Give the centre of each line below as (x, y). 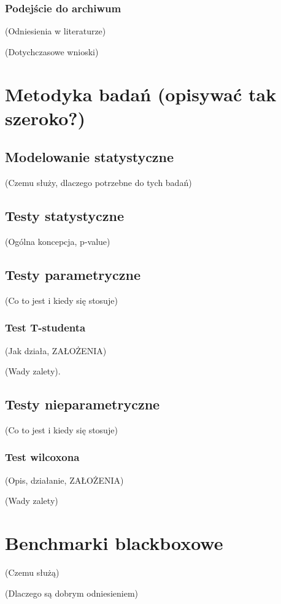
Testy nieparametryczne (83, 404)
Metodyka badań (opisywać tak (141, 94)
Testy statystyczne (64, 216)
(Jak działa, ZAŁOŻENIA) (56, 350)
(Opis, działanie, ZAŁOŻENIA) (64, 480)
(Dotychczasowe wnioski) (52, 51)
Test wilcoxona (42, 457)
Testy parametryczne (73, 274)
